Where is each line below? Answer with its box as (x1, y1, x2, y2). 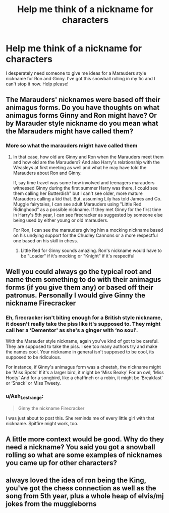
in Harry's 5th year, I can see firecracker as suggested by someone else (13, 212, 163, 218)
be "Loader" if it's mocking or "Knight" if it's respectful (20, 252, 135, 259)
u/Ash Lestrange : (6, 393, 44, 401)
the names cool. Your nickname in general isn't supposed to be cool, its (6, 349, 154, 355)
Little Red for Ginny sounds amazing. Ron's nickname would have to (20, 247, 162, 253)
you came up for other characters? (6, 458, 118, 468)
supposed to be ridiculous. (6, 354, 62, 361)
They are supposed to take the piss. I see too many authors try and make (6, 343, 158, 349)
